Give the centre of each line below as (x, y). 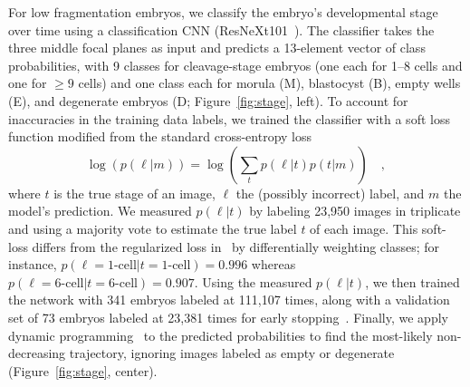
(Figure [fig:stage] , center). (83, 370)
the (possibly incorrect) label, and (330, 193)
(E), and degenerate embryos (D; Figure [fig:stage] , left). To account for (208, 100)
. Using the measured (253, 281)
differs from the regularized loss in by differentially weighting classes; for (236, 246)
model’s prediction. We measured (100, 211)
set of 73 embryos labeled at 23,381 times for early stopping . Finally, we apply (228, 317)
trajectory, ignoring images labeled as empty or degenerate (232, 353)
